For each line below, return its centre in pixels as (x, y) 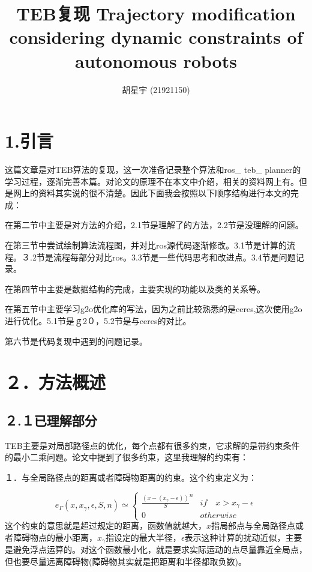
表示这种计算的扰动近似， (235, 537)
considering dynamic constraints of (156, 37)
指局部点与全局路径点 (253, 525)
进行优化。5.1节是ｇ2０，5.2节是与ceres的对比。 (98, 320)
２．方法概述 (55, 382)
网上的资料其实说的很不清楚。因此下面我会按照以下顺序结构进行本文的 (151, 193)
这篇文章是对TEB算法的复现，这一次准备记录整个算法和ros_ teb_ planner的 (153, 170)
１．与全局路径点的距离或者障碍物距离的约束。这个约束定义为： (131, 477)
